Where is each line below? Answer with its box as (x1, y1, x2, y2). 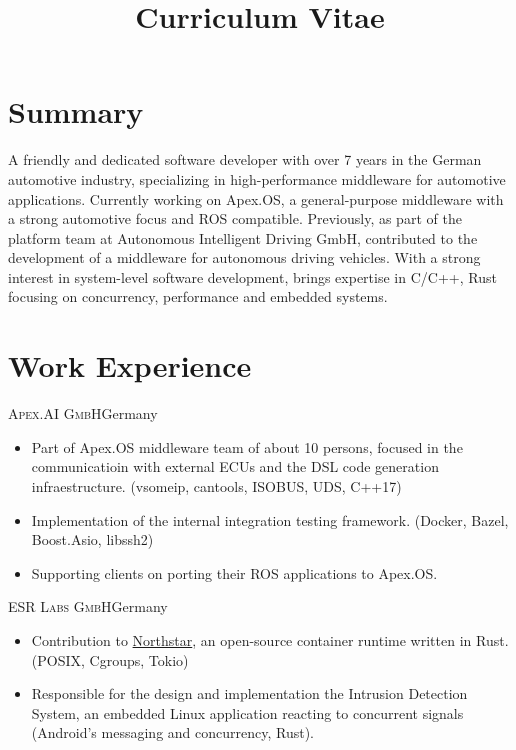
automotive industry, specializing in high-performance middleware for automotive (8, 168, 506, 189)
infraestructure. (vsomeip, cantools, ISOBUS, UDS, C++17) (31, 475, 402, 496)
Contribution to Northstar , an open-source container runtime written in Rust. (31, 629, 509, 650)
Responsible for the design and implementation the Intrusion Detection (31, 683, 468, 704)
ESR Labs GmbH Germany (8, 596, 168, 617)
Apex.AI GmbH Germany (8, 403, 158, 424)
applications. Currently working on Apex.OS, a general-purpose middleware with (8, 188, 504, 209)
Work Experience (8, 345, 252, 386)
